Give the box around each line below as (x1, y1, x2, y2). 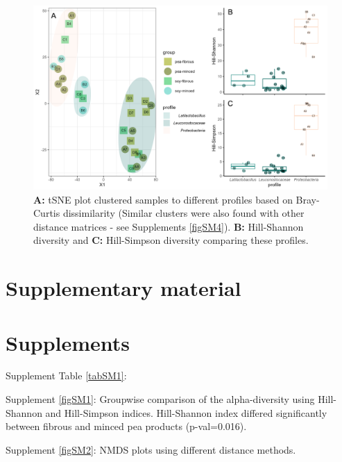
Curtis (33, 206, 60, 220)
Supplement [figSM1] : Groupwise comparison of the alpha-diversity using (6, 392, 315, 406)
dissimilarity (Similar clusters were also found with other (62, 206, 305, 220)
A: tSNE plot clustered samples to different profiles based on (33, 192, 293, 206)
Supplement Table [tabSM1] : (6, 368, 127, 383)
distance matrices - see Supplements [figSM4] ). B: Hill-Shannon (33, 219, 304, 233)
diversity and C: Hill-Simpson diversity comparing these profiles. (33, 233, 309, 247)
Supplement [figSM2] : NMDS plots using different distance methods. (6, 442, 296, 456)
